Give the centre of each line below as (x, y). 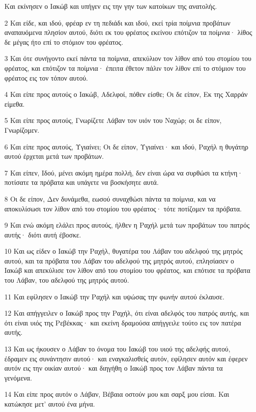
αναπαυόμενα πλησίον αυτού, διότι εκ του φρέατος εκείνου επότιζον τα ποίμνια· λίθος (128, 32)
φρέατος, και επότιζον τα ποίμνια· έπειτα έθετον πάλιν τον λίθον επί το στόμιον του (125, 68)
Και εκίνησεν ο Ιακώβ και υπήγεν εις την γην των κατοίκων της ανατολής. (111, 6)
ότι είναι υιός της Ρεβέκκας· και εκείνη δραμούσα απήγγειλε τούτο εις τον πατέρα (123, 322)
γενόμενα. (18, 377)
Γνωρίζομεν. (22, 130)
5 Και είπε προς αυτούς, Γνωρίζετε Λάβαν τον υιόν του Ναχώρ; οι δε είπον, (113, 120)
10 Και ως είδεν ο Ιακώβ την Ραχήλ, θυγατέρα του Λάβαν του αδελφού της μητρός (124, 251)
